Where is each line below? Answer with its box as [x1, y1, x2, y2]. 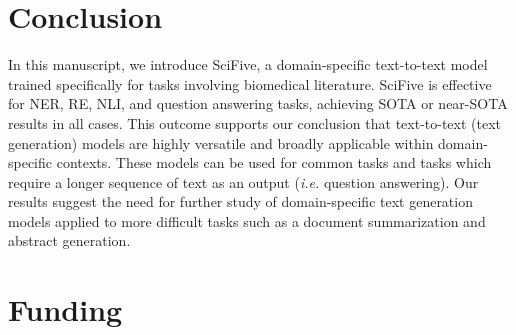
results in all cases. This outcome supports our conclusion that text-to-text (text [8, 112, 502, 133]
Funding [8, 289, 123, 330]
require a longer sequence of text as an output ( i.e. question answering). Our [8, 171, 479, 192]
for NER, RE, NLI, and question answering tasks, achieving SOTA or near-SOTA [8, 93, 508, 114]
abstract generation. [8, 230, 131, 251]
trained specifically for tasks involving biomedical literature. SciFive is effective [8, 73, 492, 94]
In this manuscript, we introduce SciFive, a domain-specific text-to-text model [8, 54, 488, 75]
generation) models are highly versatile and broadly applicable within [8, 132, 434, 153]
